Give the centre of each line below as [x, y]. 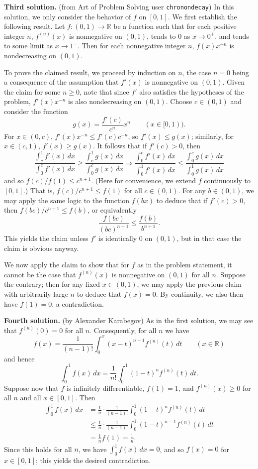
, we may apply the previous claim [189, 284]
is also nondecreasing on [105, 101]
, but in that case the [209, 238]
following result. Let [35, 26]
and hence [19, 358]
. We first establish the [202, 16]
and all [31, 398]
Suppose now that [31, 388]
